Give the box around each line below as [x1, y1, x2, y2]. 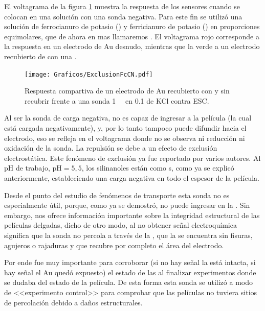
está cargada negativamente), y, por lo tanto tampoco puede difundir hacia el [4, 123, 247, 133]
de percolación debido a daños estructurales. [4, 297, 143, 307]
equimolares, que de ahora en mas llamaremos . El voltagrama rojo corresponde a [4, 31, 259, 41]
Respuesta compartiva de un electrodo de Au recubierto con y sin [25, 85, 230, 96]
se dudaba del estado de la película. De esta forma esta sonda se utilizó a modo [4, 277, 253, 288]
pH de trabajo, [4, 162, 50, 173]
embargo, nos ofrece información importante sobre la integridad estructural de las [4, 209, 260, 220]
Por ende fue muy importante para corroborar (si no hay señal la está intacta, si [4, 257, 256, 268]
